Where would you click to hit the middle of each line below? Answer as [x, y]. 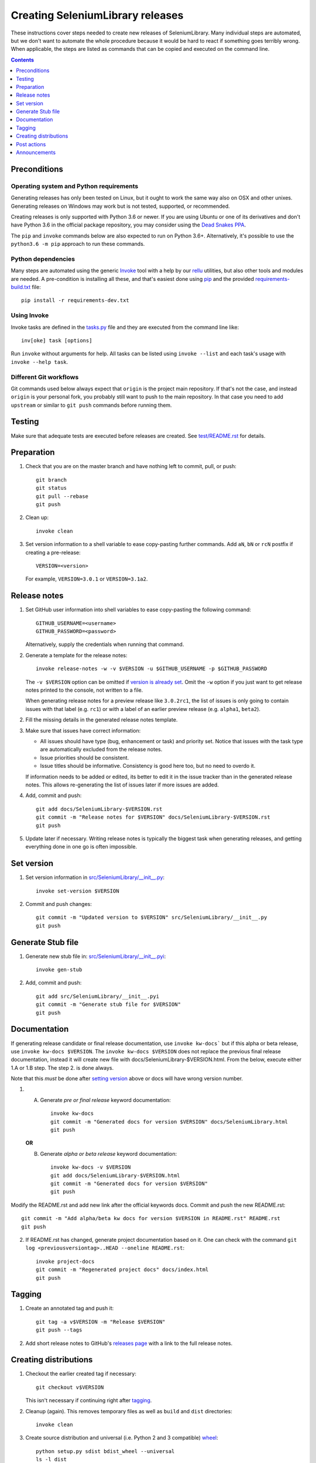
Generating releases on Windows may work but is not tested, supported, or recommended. [121, 206]
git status [51, 488]
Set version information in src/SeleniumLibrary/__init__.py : [95, 877]
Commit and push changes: [59, 904]
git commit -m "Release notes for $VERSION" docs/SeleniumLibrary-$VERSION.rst [153, 817]
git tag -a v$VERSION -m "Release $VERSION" [101, 1322]
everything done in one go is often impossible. [81, 847]
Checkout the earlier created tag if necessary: [81, 1374]
